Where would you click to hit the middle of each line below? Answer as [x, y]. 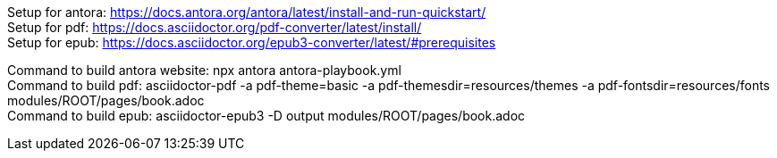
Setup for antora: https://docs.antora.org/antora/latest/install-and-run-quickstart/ [247, 12]
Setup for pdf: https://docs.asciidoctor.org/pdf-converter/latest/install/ [215, 27]
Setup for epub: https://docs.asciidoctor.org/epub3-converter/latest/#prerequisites [252, 42]
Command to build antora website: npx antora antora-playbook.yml [204, 70]
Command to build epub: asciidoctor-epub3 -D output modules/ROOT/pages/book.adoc [266, 116]
